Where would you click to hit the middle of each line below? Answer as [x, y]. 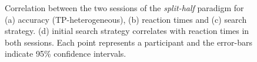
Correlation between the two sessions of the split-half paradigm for [124, 8]
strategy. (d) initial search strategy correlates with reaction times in [127, 31]
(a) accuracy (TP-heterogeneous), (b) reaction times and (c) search [126, 19]
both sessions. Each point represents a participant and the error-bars [129, 42]
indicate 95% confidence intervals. [66, 54]
